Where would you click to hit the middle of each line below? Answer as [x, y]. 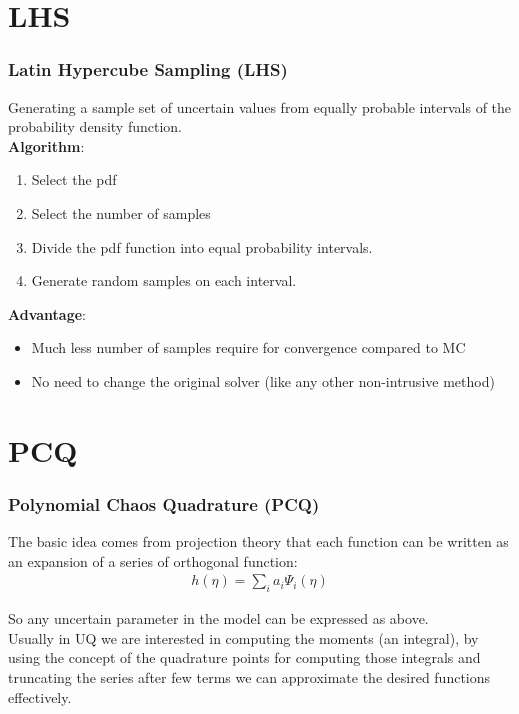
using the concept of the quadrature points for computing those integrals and [244, 657]
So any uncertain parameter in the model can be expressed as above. [218, 618]
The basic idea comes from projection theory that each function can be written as [258, 541]
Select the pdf [74, 179]
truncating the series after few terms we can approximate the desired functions [249, 676]
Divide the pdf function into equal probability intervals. [202, 246]
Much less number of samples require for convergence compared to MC [248, 347]
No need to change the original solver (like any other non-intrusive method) [263, 380]
